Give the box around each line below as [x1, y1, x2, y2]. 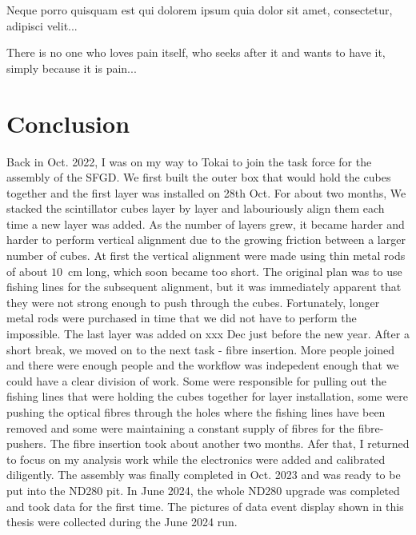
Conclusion [6, 106, 130, 139]
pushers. [6, 435, 46, 452]
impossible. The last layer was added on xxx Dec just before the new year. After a [6, 325, 410, 342]
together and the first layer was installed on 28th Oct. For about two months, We [6, 184, 406, 201]
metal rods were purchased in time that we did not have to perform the [6, 309, 357, 326]
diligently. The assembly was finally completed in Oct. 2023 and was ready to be [6, 466, 401, 483]
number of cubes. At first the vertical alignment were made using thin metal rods [6, 247, 406, 264]
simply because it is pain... [6, 59, 137, 76]
